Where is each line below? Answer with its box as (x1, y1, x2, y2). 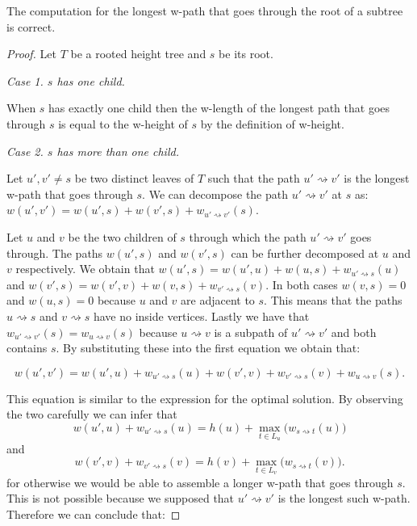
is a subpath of (214, 323, 288, 340)
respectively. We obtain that (15, 260, 155, 277)
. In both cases (265, 276, 338, 292)
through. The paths (6, 244, 103, 261)
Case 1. (6, 72, 44, 89)
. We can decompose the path (142, 185, 289, 202)
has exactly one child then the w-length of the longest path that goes (48, 99, 390, 116)
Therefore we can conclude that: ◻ (6, 505, 181, 522)
